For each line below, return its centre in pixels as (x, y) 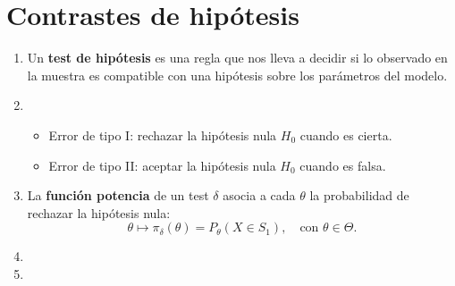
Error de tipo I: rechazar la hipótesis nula (163, 135)
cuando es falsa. (343, 165)
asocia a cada (259, 195)
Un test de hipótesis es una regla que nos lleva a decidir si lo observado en (237, 58)
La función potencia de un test (118, 195)
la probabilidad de (359, 195)
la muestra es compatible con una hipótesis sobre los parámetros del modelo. (237, 75)
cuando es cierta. (346, 135)
